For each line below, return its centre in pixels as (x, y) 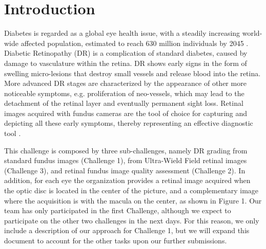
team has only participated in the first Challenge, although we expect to (118, 210)
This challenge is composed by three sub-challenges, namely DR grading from (126, 150)
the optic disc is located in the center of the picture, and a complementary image (131, 190)
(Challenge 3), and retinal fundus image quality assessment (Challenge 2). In (125, 170)
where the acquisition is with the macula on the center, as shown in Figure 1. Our (133, 200)
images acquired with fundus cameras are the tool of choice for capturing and (126, 113)
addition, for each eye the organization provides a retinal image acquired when (127, 180)
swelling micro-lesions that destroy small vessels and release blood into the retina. (132, 73)
